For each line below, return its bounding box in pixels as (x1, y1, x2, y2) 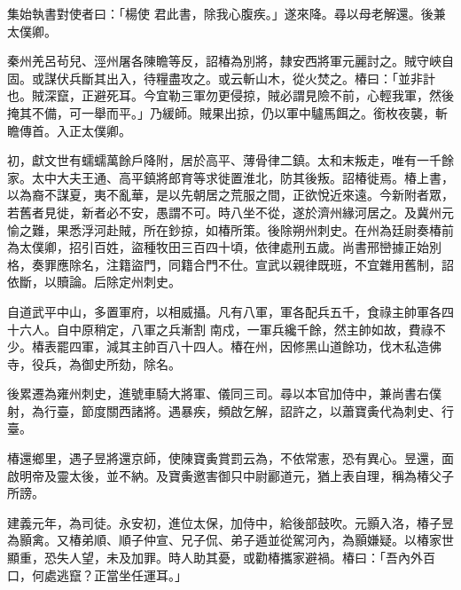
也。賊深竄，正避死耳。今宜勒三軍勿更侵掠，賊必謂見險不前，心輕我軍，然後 (7, 86, 454, 105)
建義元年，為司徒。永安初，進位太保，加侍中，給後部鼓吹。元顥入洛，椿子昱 (7, 513, 454, 531)
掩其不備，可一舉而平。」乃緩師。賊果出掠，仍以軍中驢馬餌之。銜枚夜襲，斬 (7, 103, 448, 122)
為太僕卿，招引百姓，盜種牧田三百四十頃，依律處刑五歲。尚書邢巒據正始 (7, 238, 429, 256)
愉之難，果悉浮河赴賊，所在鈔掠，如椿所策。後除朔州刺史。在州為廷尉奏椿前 (7, 220, 454, 239)
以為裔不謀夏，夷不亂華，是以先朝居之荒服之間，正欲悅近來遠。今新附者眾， (7, 185, 454, 204)
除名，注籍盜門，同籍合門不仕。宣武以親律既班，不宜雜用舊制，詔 (68, 255, 454, 273)
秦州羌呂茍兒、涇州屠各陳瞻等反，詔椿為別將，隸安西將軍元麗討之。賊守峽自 (7, 51, 454, 70)
